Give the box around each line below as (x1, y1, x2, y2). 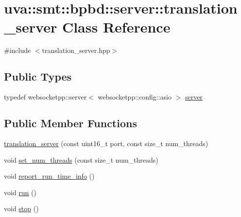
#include (4, 45, 31, 55)
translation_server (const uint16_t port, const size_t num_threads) (4, 138, 208, 148)
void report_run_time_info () (4, 171, 95, 181)
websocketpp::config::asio (98, 92, 172, 102)
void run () (4, 187, 36, 197)
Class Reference (62, 17, 171, 37)
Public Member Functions (4, 116, 137, 131)
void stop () (4, 203, 39, 214)
